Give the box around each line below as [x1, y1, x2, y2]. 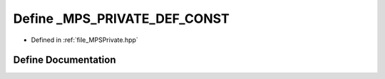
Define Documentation [13, 54, 116, 66]
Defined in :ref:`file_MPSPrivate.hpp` [31, 36, 138, 44]
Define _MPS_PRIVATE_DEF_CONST [13, 11, 230, 26]
